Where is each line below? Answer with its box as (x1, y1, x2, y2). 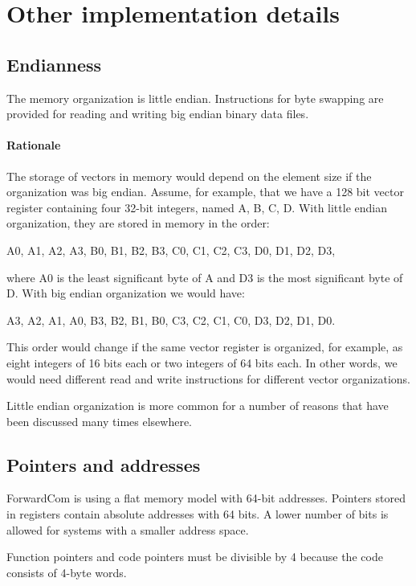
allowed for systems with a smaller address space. (6, 521, 249, 538)
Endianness (6, 51, 102, 76)
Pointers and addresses (6, 452, 201, 477)
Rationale (6, 137, 61, 154)
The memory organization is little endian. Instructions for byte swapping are (6, 89, 384, 106)
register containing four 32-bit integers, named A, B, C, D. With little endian (6, 199, 387, 215)
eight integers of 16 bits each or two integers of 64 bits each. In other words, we (6, 354, 398, 371)
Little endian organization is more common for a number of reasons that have (6, 397, 389, 414)
